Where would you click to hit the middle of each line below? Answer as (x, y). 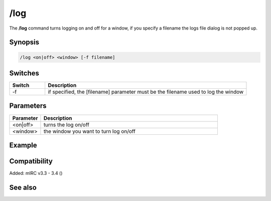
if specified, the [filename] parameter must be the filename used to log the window (146, 92)
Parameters (28, 106)
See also (23, 187)
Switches (24, 73)
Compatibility (31, 161)
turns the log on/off (66, 124)
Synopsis (24, 42)
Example (23, 145)
